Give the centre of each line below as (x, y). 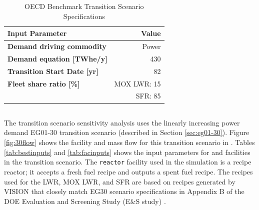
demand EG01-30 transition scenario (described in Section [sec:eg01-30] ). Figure (127, 132)
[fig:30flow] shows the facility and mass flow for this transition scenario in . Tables (129, 142)
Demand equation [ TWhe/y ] (57, 58)
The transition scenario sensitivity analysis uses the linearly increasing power (122, 122)
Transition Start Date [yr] (53, 71)
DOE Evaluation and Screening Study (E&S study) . (85, 201)
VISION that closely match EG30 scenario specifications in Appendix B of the (124, 191)
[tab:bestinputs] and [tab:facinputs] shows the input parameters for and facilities (127, 152)
